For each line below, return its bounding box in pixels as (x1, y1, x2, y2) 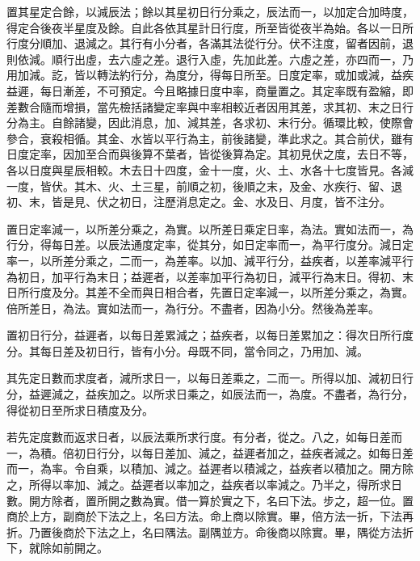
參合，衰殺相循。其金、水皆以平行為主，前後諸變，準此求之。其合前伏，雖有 (6, 129, 414, 146)
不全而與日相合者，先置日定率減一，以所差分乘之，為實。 (107, 284, 414, 301)
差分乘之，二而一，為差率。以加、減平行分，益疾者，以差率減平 (62, 251, 402, 268)
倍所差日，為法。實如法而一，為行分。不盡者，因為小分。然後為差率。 (6, 299, 380, 316)
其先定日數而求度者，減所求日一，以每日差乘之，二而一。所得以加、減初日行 (6, 369, 414, 386)
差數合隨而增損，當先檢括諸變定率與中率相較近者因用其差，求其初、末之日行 (6, 98, 414, 115)
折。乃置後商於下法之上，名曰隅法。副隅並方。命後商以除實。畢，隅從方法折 (6, 523, 414, 540)
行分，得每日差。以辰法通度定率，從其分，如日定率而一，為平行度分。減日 (6, 236, 402, 253)
